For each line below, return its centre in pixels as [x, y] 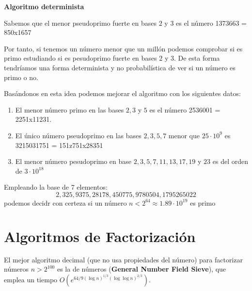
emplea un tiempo [31, 279]
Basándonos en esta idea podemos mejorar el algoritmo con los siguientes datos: [122, 93]
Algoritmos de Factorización [100, 236]
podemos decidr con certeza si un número [65, 202]
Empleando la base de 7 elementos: [56, 187]
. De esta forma [197, 58]
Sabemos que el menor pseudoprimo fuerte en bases [80, 23]
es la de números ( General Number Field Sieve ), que [142, 269]
